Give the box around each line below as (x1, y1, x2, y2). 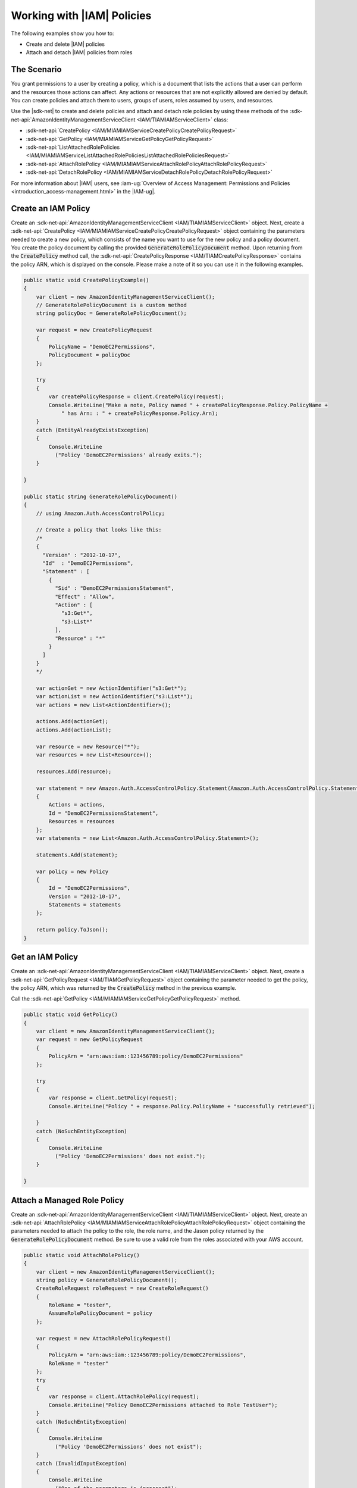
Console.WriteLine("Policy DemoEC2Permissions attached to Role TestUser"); (48, 1402, 278, 1408)
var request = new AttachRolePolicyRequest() (36, 1335, 171, 1342)
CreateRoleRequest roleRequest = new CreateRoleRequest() (36, 1285, 209, 1292)
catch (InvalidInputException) (36, 1460, 127, 1467)
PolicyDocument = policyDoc (48, 352, 131, 358)
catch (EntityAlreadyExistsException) (36, 426, 149, 433)
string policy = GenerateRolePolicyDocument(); (36, 1277, 178, 1283)
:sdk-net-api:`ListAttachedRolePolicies (26, 143, 120, 151)
